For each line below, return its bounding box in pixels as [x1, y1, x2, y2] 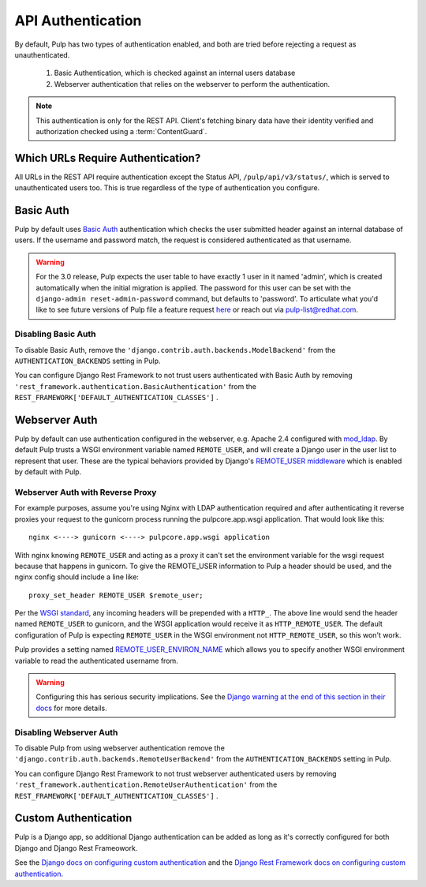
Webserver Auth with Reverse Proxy [14, 486, 157, 497]
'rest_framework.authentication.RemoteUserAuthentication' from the [14, 780, 278, 789]
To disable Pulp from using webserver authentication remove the [14, 743, 225, 753]
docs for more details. [35, 703, 107, 713]
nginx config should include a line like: [14, 572, 140, 582]
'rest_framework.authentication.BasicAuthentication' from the [14, 381, 256, 391]
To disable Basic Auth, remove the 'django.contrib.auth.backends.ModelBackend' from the [14, 345, 336, 354]
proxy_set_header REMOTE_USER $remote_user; [28, 590, 204, 600]
